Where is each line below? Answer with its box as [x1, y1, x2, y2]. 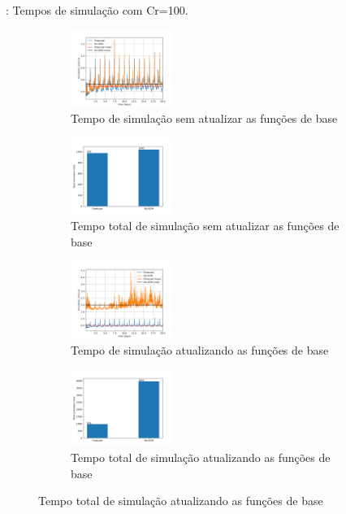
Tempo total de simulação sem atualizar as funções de [71, 217, 340, 234]
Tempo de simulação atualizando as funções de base [71, 341, 329, 358]
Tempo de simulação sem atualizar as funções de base [71, 109, 338, 126]
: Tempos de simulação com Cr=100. [6, 2, 188, 18]
